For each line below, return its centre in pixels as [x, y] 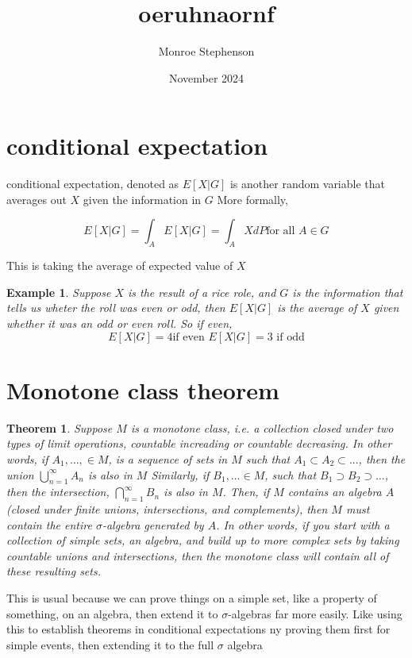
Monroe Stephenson [206, 51]
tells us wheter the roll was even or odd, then [116, 308]
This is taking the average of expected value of [120, 266]
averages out [37, 199]
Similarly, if [180, 474]
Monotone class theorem [143, 389]
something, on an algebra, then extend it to [112, 613]
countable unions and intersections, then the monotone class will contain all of [198, 555]
